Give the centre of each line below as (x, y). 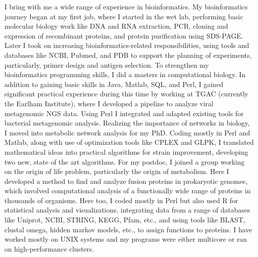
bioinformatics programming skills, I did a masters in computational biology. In (125, 74)
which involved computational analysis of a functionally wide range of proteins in (128, 191)
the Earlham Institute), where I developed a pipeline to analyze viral (109, 103)
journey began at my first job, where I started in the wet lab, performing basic (124, 16)
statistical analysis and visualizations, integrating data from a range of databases (127, 210)
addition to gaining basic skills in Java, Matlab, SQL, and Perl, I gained (114, 84)
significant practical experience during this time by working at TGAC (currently (127, 94)
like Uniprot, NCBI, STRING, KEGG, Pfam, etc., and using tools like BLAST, (125, 220)
